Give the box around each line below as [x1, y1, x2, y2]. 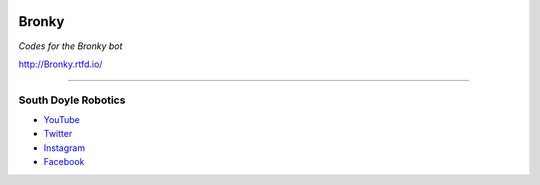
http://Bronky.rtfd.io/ [18, 58, 103, 70]
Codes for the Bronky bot [18, 40, 123, 52]
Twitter [43, 128, 73, 140]
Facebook [43, 156, 85, 168]
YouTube [43, 114, 80, 126]
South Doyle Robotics [18, 93, 126, 107]
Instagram [43, 141, 85, 154]
